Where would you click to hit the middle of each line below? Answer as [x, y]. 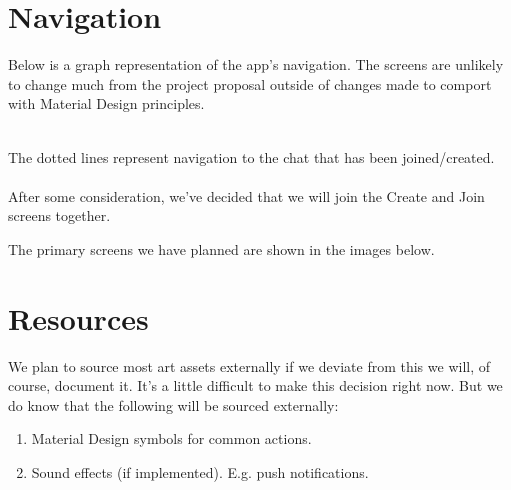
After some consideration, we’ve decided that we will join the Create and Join [246, 195]
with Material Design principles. [106, 103]
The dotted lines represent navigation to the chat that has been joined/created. [251, 156]
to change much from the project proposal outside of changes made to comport [250, 83]
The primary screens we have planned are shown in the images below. [221, 248]
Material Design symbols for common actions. [171, 438]
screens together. [59, 215]
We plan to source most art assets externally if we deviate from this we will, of [249, 365]
